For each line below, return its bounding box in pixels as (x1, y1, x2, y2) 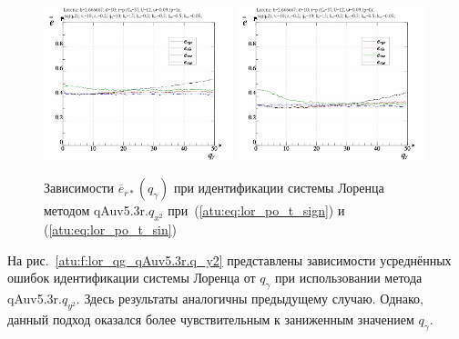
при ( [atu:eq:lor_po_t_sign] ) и (168, 201, 345, 220)
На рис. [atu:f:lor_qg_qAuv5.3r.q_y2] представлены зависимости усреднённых (7, 250, 452, 269)
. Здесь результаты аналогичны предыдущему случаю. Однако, (76, 288, 423, 307)
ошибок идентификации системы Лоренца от (7, 268, 256, 287)
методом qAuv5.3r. (44, 201, 148, 220)
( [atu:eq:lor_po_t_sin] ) (44, 219, 178, 238)
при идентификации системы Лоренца (173, 178, 384, 197)
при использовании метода (275, 268, 423, 287)
